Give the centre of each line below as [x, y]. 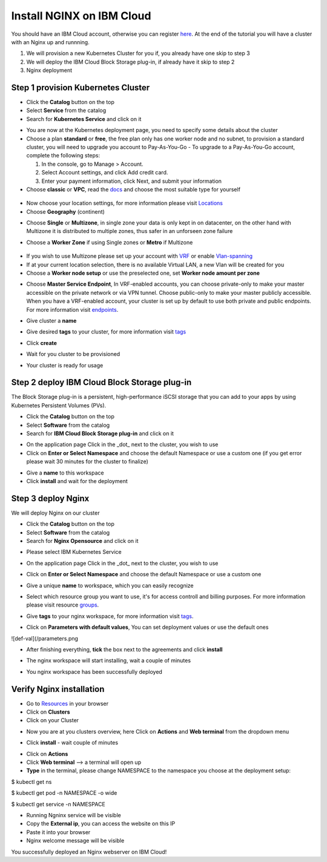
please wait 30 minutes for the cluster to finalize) [87, 462]
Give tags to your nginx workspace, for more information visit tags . [110, 616]
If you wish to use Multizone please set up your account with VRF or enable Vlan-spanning [139, 256]
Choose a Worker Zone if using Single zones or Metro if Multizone [110, 242]
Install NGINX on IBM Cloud [81, 16]
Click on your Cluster [52, 720]
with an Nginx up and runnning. [51, 42]
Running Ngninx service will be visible [74, 815]
